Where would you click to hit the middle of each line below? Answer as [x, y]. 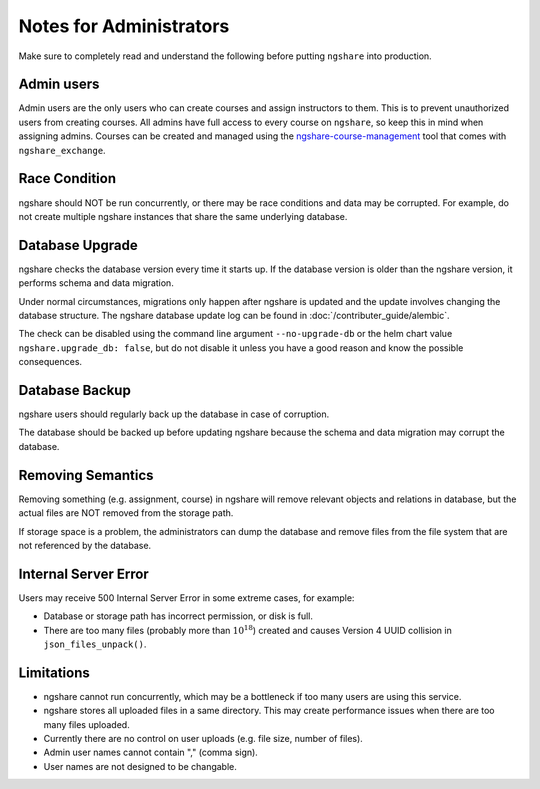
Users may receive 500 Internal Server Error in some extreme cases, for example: [186, 597]
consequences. [50, 362]
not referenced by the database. [85, 545]
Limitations [54, 672]
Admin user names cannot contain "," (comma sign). [151, 752]
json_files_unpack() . [95, 644]
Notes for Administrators [124, 26]
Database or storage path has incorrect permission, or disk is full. [178, 616]
